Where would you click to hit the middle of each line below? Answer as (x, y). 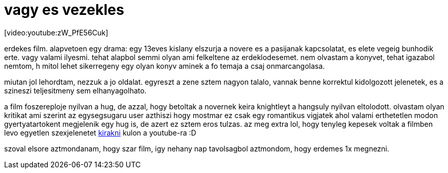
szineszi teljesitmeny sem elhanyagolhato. (76, 90)
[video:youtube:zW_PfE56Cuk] (56, 32)
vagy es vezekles (64, 10)
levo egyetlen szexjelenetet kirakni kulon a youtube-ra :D (100, 132)
